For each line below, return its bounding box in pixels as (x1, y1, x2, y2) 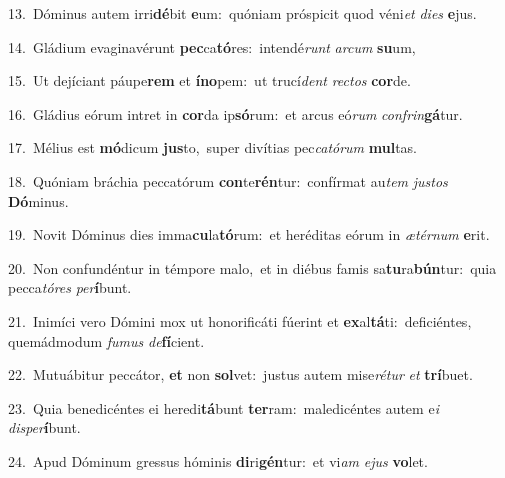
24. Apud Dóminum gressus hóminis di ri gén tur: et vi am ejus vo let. (8, 450, 428, 471)
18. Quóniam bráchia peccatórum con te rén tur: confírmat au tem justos (8, 170, 448, 191)
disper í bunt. (8, 417, 81, 438)
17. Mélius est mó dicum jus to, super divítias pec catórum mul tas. (8, 137, 417, 158)
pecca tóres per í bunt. (8, 277, 132, 298)
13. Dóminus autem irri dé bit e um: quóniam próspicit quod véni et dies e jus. (8, 3, 477, 23)
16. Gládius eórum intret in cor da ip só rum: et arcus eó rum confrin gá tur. (8, 103, 463, 124)
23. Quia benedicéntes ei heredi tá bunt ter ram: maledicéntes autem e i (8, 397, 439, 418)
